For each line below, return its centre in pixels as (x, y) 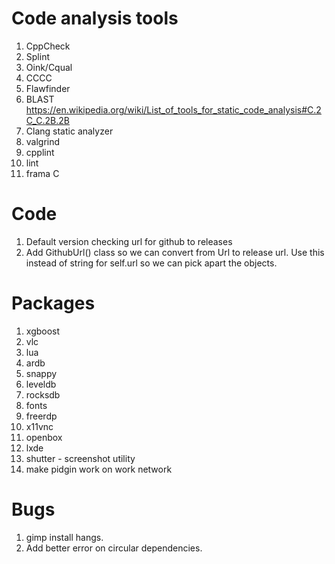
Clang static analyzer (69, 131)
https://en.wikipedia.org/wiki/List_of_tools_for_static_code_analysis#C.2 (173, 109)
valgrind (43, 141)
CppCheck (48, 46)
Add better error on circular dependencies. (114, 548)
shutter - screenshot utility (80, 458)
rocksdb (43, 394)
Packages (53, 303)
